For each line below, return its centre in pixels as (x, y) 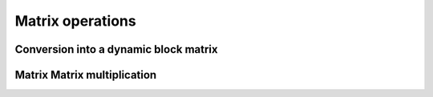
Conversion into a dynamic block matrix (116, 49)
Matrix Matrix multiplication (86, 75)
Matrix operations (75, 21)
